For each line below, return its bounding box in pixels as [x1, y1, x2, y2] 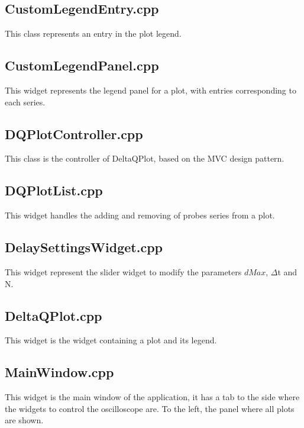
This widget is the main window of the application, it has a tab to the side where [5, 391, 300, 403]
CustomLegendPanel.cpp [5, 56, 159, 75]
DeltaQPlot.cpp [5, 306, 102, 324]
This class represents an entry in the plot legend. [5, 27, 182, 40]
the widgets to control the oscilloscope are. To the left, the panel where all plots [5, 402, 295, 414]
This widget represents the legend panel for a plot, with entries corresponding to [5, 84, 296, 96]
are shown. [5, 414, 44, 426]
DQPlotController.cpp [5, 124, 143, 143]
